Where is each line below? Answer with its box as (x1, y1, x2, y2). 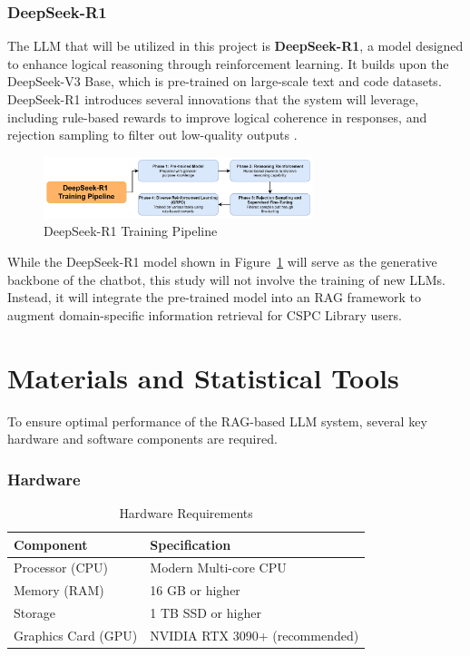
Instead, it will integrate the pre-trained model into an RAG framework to (7, 288, 421, 307)
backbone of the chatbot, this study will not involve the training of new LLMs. (7, 269, 446, 289)
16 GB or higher (150, 581, 240, 600)
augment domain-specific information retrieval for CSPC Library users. (7, 305, 402, 324)
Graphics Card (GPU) (14, 625, 138, 644)
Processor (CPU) (14, 558, 109, 577)
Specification (150, 534, 231, 553)
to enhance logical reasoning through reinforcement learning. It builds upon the (7, 54, 449, 73)
